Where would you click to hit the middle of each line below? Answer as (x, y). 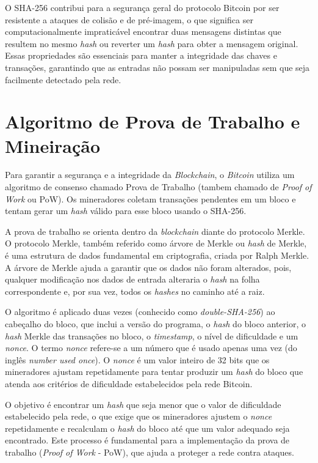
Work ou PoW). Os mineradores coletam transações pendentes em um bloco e (150, 198)
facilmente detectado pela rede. (63, 79)
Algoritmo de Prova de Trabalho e (153, 121)
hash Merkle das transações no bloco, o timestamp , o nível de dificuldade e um (152, 335)
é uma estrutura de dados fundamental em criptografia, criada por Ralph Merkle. (157, 255)
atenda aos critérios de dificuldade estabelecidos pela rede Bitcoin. (129, 383)
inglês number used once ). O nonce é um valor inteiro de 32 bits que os (137, 359)
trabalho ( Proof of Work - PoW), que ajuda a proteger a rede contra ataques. (150, 452)
